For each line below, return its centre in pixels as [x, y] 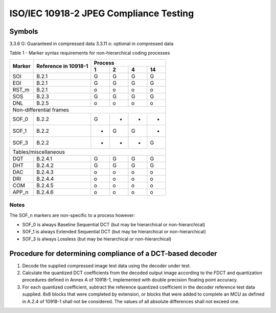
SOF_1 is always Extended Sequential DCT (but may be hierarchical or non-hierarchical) [114, 232]
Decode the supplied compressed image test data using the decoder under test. [107, 266]
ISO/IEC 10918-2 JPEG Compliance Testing [102, 13]
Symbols [24, 31]
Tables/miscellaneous [39, 152]
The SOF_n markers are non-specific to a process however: [72, 215]
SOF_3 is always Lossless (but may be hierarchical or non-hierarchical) [97, 239]
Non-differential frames [41, 110]
